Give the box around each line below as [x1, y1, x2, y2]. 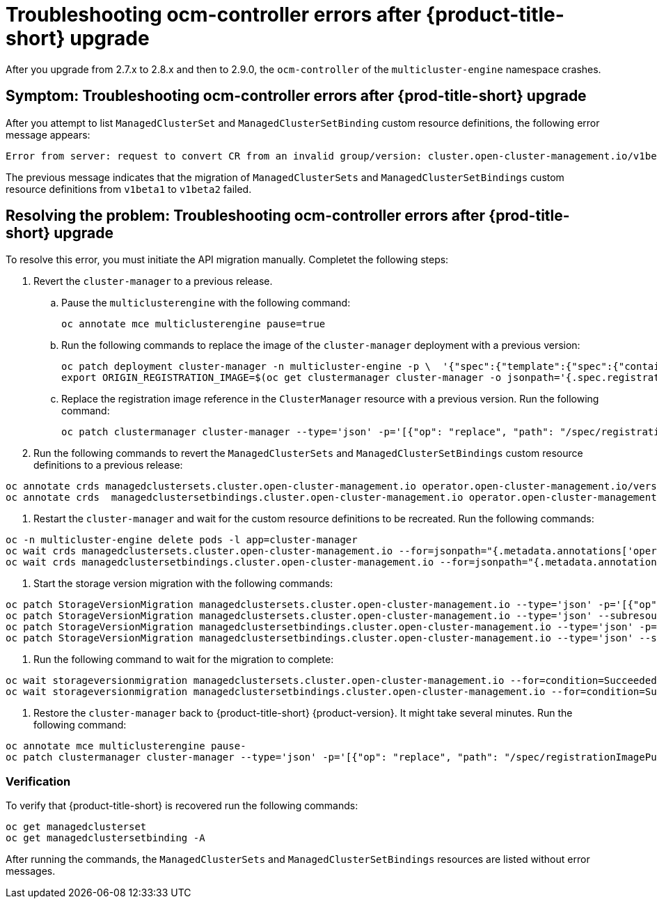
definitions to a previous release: [33, 459, 183, 472]
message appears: [6, 128, 90, 141]
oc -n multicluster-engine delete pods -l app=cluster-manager [6, 534, 358, 546]
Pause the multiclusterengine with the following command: [61, 297, 351, 309]
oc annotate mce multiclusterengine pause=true [61, 318, 326, 330]
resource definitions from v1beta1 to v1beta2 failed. [6, 182, 252, 195]
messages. [6, 865, 56, 878]
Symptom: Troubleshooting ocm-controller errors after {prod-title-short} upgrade [6, 87, 587, 105]
